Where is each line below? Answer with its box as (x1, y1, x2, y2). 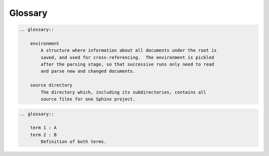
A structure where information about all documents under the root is (40, 48, 217, 53)
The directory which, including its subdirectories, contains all (40, 89, 207, 95)
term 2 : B (30, 132, 57, 138)
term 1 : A (30, 125, 57, 131)
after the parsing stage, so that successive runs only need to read (40, 62, 214, 67)
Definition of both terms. (40, 139, 107, 145)
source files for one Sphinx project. (40, 96, 135, 102)
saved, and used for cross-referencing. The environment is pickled (40, 55, 214, 60)
